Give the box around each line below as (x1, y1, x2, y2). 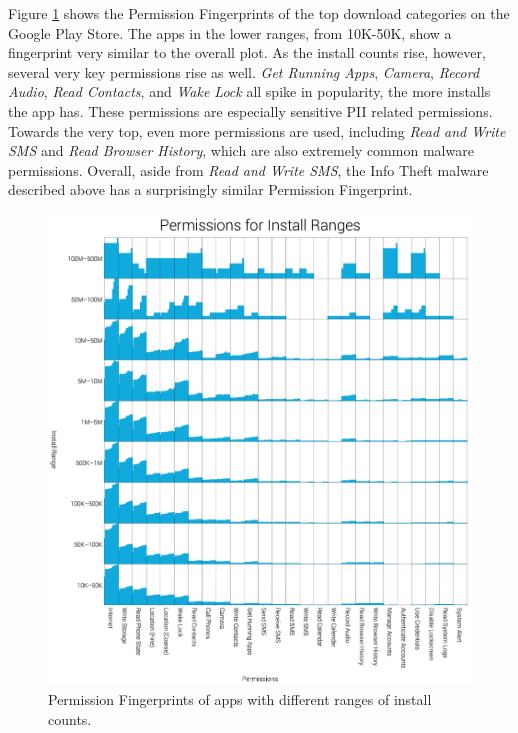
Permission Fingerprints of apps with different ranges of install (48, 688, 432, 709)
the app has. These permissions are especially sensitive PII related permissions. (8, 100, 493, 121)
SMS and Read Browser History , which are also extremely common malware (8, 140, 474, 161)
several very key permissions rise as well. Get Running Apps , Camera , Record (8, 61, 480, 82)
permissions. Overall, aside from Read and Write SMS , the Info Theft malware (8, 159, 489, 180)
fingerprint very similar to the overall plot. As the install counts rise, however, (8, 42, 486, 63)
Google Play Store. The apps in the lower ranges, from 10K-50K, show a (8, 22, 452, 43)
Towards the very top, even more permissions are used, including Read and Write (8, 120, 506, 141)
